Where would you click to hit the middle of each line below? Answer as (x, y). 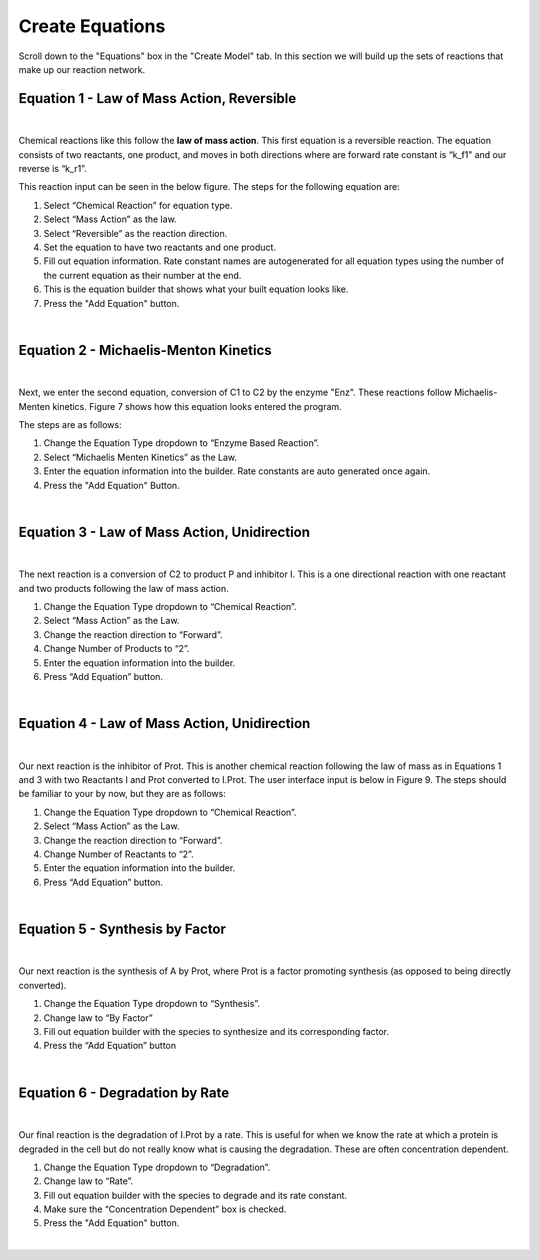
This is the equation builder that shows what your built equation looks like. (196, 289)
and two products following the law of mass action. (123, 588)
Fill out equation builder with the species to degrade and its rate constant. (195, 1195)
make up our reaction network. (82, 69)
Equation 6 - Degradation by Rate (124, 1092)
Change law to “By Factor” (98, 1017)
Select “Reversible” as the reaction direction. (135, 233)
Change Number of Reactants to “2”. (118, 854)
